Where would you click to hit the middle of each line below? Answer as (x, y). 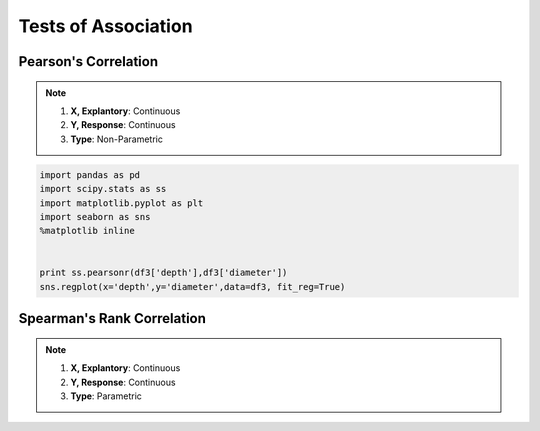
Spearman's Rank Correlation (112, 318)
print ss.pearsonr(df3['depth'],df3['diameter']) (163, 273)
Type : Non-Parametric (117, 139)
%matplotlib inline (87, 231)
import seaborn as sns (95, 216)
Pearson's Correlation (88, 61)
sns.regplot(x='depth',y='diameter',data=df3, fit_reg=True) (192, 286)
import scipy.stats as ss (103, 189)
